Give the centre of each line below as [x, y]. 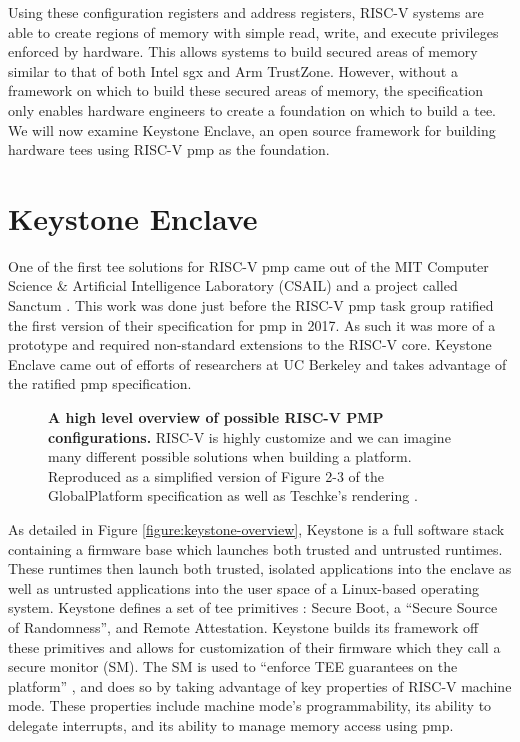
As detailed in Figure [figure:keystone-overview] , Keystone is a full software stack [256, 529]
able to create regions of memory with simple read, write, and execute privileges [253, 31]
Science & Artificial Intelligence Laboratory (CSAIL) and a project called [233, 285]
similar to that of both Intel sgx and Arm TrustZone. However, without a [233, 70]
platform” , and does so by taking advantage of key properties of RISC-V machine [260, 685]
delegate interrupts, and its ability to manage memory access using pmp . [231, 724]
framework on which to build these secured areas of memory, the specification [245, 90]
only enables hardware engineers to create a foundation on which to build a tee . [252, 109]
